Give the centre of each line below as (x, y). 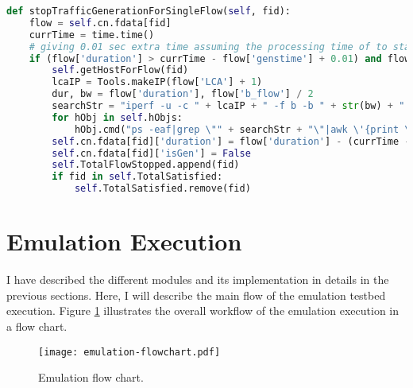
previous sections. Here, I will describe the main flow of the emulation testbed (196, 295)
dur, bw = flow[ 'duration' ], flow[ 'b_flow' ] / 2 (183, 94)
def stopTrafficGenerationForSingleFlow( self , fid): (149, 11)
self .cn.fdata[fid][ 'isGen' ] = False (151, 153)
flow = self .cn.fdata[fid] (100, 23)
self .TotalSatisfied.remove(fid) (162, 189)
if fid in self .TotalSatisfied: (137, 177)
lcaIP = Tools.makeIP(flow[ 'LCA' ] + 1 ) (157, 82)
